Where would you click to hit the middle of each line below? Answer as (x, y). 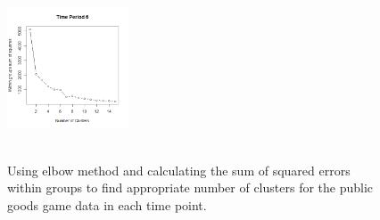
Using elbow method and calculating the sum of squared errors (179, 170)
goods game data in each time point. (107, 205)
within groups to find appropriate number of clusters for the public (190, 187)
